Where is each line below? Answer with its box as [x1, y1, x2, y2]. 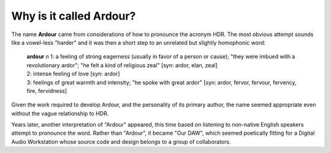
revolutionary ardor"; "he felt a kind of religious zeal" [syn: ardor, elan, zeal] [26, 61, 218, 69]
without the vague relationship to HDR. [11, 110, 109, 117]
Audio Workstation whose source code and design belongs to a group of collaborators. [11, 138, 231, 145]
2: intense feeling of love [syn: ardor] [26, 70, 120, 78]
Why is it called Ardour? [11, 9, 136, 23]
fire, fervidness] [26, 87, 67, 94]
